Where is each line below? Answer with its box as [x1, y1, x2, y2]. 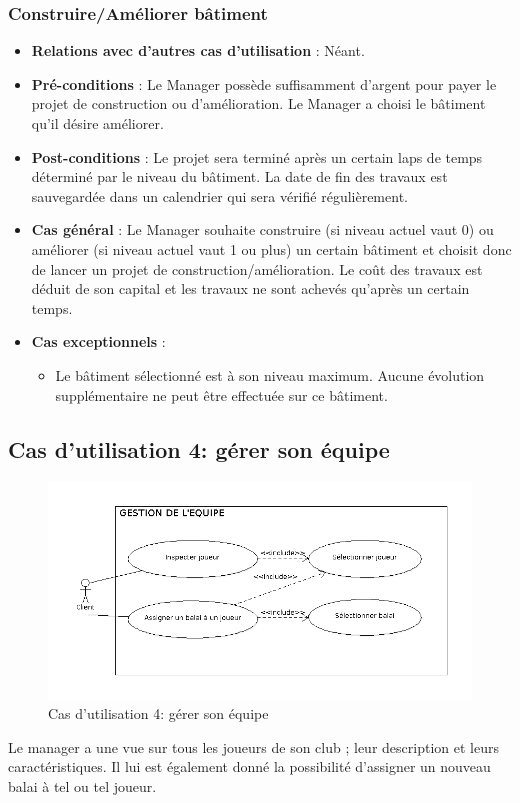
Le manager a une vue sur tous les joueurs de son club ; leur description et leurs [8, 736, 499, 757]
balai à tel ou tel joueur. [8, 776, 157, 796]
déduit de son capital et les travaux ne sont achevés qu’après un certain [31, 278, 470, 299]
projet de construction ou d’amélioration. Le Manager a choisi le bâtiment [31, 93, 486, 114]
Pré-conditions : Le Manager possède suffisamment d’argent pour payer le [31, 73, 497, 94]
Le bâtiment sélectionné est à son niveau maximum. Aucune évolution [55, 364, 485, 385]
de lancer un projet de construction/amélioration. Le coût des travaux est [31, 258, 483, 279]
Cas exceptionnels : [31, 331, 166, 352]
